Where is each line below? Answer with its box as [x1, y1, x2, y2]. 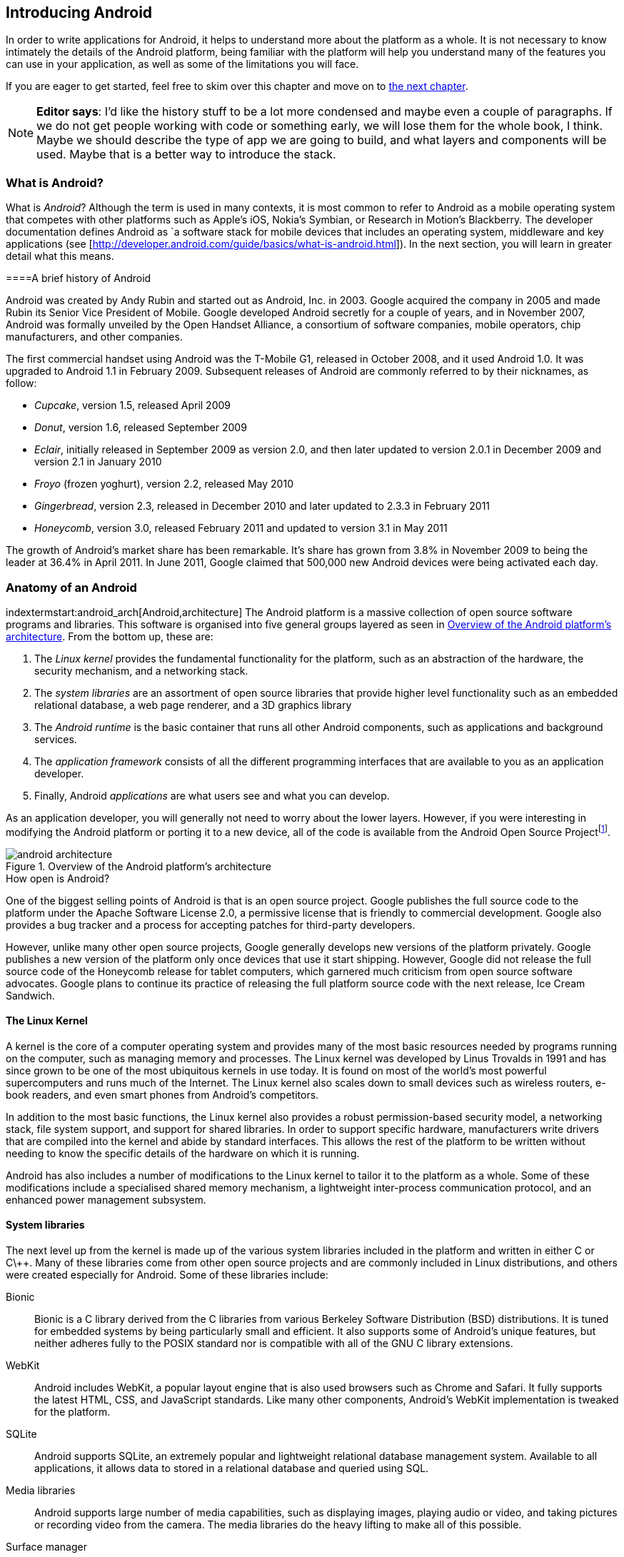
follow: [6, 377, 37, 390]
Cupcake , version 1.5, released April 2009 [34, 399, 231, 412]
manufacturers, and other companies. [6, 331, 183, 343]
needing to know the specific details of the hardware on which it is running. [6, 1147, 360, 1159]
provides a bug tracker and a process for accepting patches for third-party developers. [6, 918, 416, 931]
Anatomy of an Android [6, 580, 137, 595]
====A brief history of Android [6, 272, 151, 285]
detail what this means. [6, 250, 114, 263]
